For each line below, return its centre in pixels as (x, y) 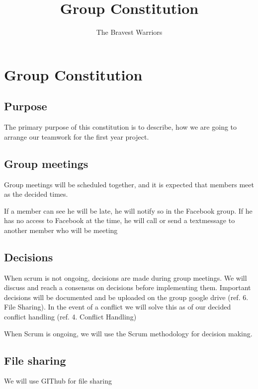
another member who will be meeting (61, 230)
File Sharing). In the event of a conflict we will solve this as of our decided (118, 307)
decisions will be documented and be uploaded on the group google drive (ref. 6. (126, 297)
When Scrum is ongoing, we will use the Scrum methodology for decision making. (128, 333)
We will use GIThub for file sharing (58, 381)
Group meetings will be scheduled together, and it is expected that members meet (129, 184)
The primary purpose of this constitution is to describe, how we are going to (121, 127)
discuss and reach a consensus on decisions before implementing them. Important (128, 287)
